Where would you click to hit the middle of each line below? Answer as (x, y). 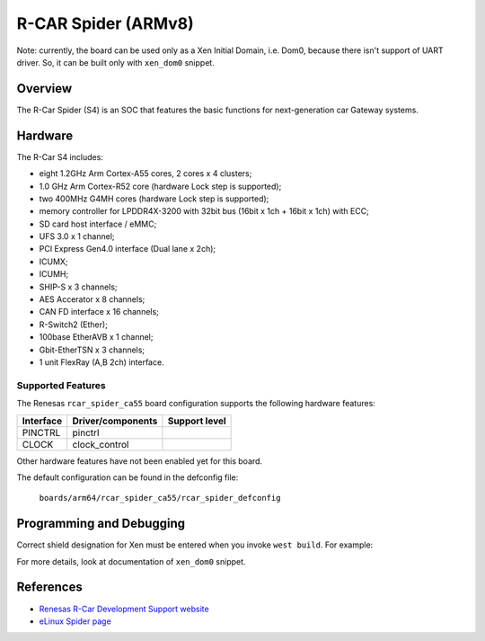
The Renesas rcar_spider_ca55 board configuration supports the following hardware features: (196, 404)
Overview (44, 89)
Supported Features (62, 385)
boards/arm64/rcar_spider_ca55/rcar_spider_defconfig (160, 498)
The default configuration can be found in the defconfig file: (128, 477)
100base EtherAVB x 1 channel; (96, 337)
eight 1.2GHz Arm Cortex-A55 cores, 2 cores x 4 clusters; (145, 174)
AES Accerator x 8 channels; (92, 299)
